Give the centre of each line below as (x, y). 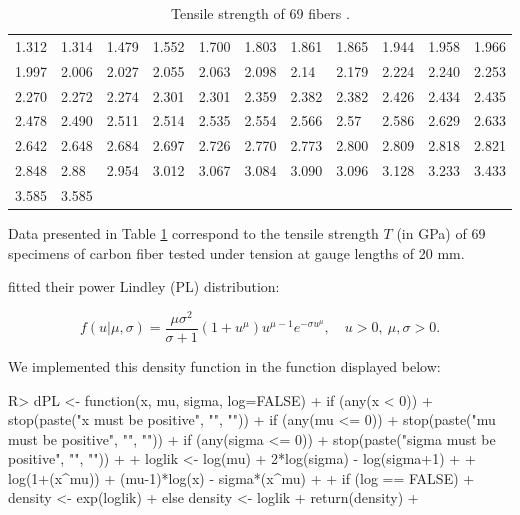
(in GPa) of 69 (441, 233)
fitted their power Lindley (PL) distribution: (144, 286)
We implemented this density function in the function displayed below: (224, 365)
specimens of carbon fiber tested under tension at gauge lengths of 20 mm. (236, 252)
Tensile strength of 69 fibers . (260, 13)
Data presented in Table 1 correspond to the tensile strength (193, 233)
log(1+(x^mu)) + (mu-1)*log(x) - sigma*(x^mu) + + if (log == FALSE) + (241, 477)
